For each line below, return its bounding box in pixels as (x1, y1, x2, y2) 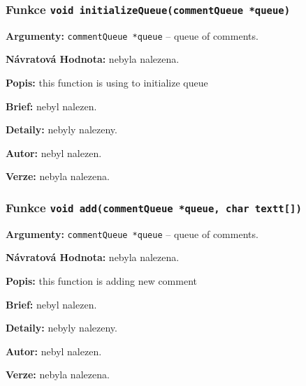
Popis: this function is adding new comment (6, 274, 197, 288)
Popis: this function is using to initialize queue (6, 75, 208, 90)
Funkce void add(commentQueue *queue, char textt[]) (6, 198, 302, 216)
